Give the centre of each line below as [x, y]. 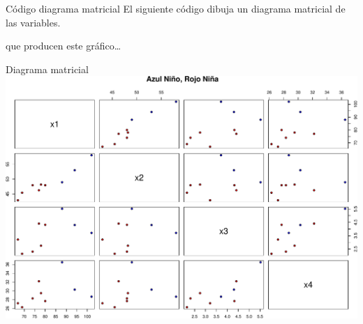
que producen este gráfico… [64, 46]
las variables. [33, 22]
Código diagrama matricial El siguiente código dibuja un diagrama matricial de [176, 8]
